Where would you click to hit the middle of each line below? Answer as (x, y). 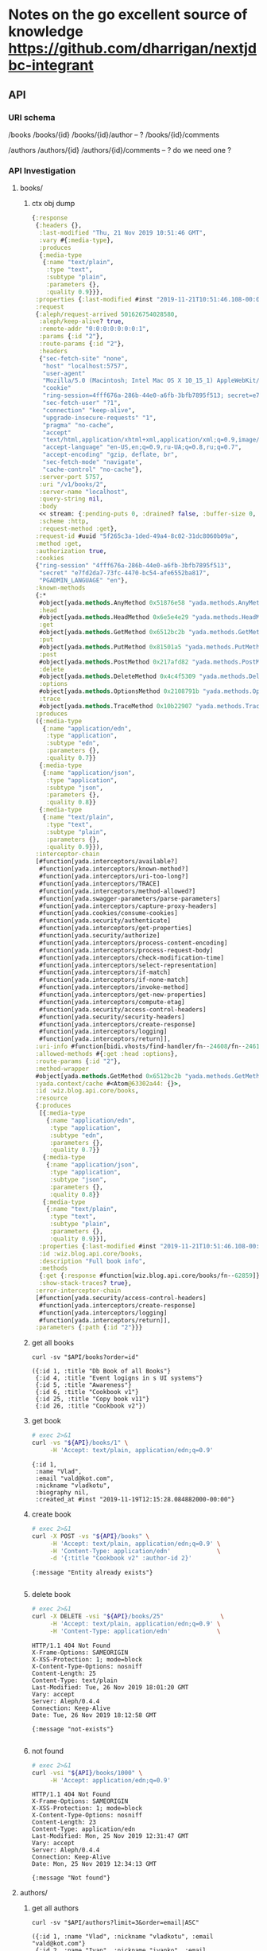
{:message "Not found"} (71, 1878)
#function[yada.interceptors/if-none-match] (114, 980)
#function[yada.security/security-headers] (112, 1017)
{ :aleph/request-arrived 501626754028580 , (107, 314)
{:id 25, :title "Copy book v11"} (92, 1399)
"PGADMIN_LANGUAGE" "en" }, (83, 581)
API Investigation (42, 170)
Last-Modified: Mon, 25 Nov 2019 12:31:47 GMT (110, 1836)
